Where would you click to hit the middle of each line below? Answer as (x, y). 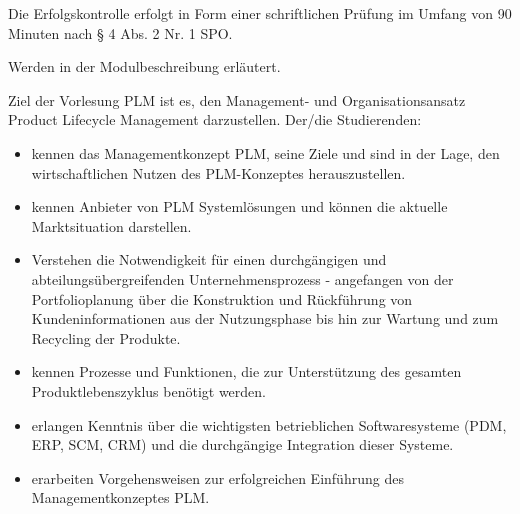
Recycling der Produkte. (106, 337)
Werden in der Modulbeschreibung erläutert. (144, 66)
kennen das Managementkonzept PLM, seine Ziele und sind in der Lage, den (265, 152)
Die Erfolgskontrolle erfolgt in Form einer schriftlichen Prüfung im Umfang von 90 (260, 13)
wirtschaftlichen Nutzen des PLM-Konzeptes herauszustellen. (218, 172)
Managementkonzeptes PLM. (120, 497)
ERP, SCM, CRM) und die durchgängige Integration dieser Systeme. (242, 444)
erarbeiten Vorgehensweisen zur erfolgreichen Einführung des (217, 477)
